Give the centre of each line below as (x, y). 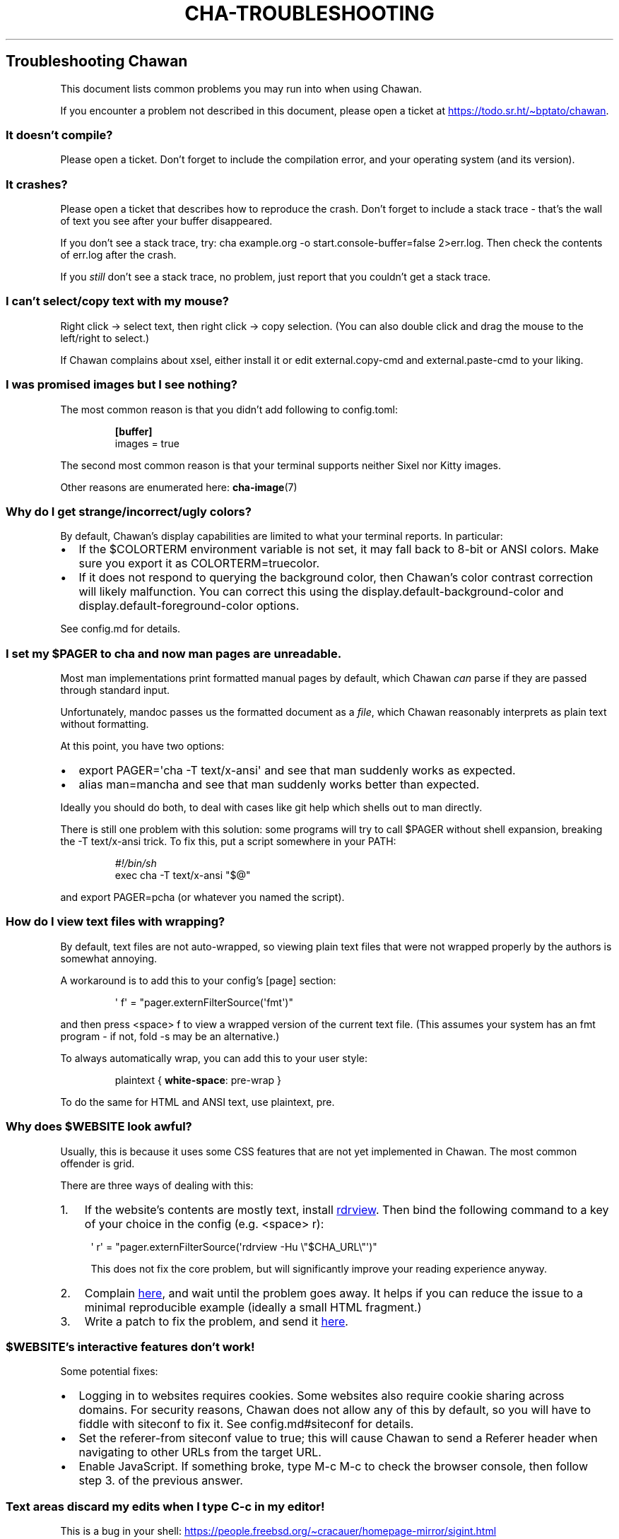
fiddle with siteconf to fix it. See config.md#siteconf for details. (246, 1424)
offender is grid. (98, 1163)
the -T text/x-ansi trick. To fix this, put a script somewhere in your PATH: (228, 842)
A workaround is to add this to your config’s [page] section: (198, 980)
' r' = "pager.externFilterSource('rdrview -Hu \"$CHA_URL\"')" (234, 1246)
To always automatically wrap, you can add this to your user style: (214, 1058)
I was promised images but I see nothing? (122, 385)
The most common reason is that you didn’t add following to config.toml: (229, 409)
